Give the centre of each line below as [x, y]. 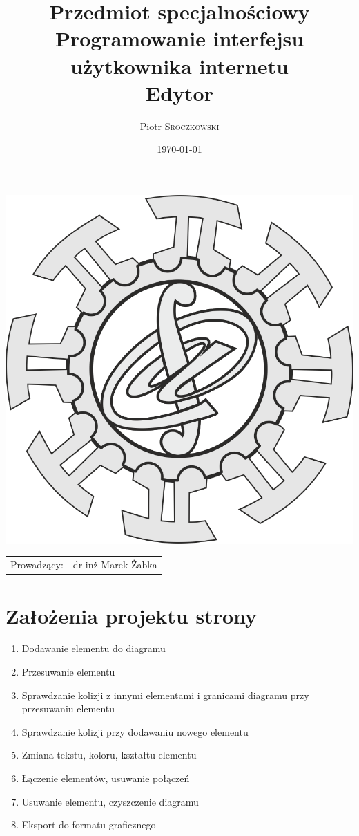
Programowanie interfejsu [179, 38]
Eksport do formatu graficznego [89, 825]
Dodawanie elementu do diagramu [94, 648]
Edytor [179, 92]
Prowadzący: [37, 565]
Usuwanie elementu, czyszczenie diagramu [110, 801]
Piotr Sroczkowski [179, 126]
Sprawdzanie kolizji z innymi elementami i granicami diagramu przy [165, 695]
